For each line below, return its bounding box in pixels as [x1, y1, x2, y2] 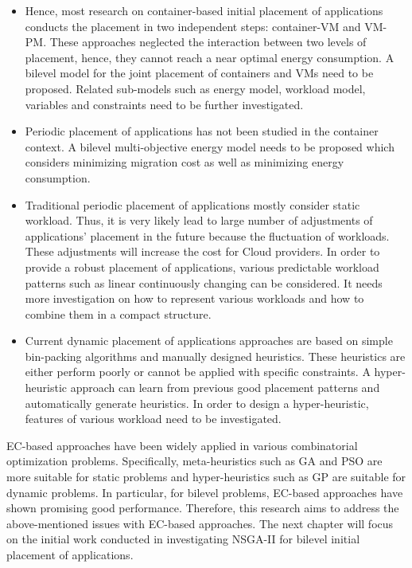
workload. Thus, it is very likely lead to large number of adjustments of [25, 212, 373, 229]
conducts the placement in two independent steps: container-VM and [25, 18, 361, 34]
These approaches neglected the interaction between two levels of [49, 33, 367, 50]
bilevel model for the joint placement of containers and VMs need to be [25, 65, 374, 81]
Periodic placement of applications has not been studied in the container [25, 123, 379, 139]
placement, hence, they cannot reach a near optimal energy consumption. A [25, 49, 395, 65]
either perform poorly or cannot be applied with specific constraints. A [25, 363, 371, 380]
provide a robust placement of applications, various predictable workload [25, 258, 379, 275]
